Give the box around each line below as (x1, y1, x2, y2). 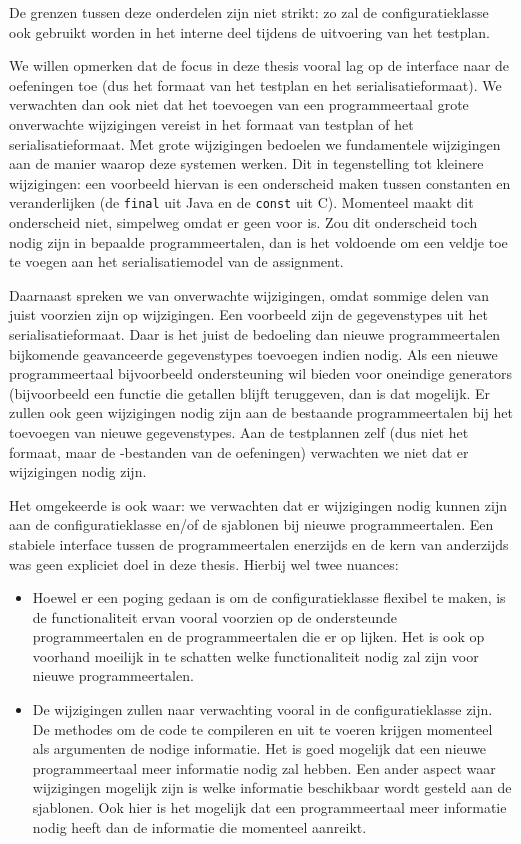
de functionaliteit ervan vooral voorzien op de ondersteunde (32, 606, 398, 627)
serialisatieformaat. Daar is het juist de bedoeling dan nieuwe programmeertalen (9, 323, 501, 344)
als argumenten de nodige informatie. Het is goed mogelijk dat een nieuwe (32, 738, 487, 759)
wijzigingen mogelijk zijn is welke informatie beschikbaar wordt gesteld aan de (32, 777, 512, 798)
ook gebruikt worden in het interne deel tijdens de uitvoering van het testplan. (9, 21, 491, 42)
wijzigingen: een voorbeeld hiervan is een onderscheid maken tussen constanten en (9, 172, 511, 193)
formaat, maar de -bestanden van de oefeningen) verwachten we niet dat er (9, 441, 469, 462)
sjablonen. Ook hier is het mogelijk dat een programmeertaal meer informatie (32, 797, 507, 818)
